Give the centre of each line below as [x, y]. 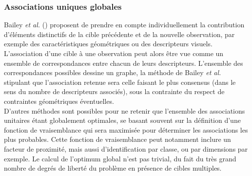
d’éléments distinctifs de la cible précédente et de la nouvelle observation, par [119, 34]
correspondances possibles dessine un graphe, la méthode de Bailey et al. [113, 72]
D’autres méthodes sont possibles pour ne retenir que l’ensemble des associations [125, 110]
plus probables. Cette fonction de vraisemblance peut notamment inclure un [117, 139]
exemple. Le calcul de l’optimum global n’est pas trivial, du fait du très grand [120, 158]
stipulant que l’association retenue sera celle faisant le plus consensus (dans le [120, 82]
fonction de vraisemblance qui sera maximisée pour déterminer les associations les [126, 129]
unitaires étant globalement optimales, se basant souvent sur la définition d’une [122, 120]
